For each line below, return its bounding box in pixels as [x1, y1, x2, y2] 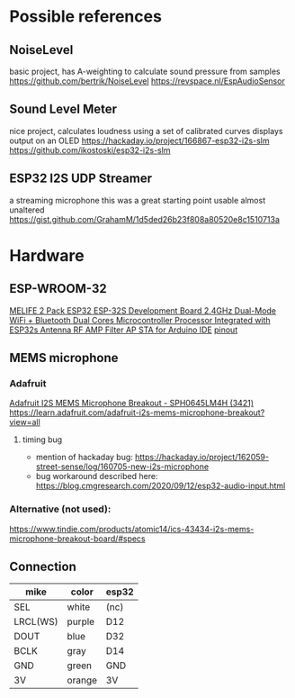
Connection [9, 559, 76, 574]
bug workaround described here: [35, 471, 158, 482]
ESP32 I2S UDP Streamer [9, 171, 153, 186]
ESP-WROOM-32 [9, 281, 108, 296]
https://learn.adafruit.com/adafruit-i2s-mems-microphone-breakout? [9, 407, 265, 418]
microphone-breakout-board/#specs [9, 533, 146, 544]
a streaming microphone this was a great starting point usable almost [9, 195, 266, 205]
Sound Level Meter [9, 102, 117, 117]
